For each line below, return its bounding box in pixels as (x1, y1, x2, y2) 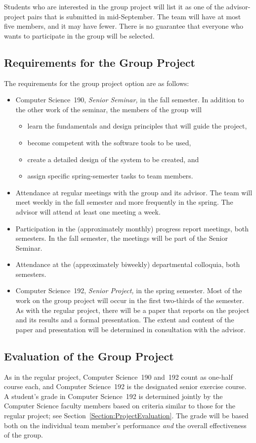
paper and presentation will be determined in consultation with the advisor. (15, 324, 246, 334)
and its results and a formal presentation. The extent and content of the (15, 314, 234, 325)
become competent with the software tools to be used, (27, 137, 191, 147)
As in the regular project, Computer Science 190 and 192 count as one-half (4, 371, 233, 382)
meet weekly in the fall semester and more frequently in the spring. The (15, 197, 233, 207)
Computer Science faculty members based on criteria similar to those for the (4, 400, 235, 411)
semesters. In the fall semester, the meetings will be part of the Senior (15, 233, 228, 243)
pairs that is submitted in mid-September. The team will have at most (27, 11, 241, 21)
